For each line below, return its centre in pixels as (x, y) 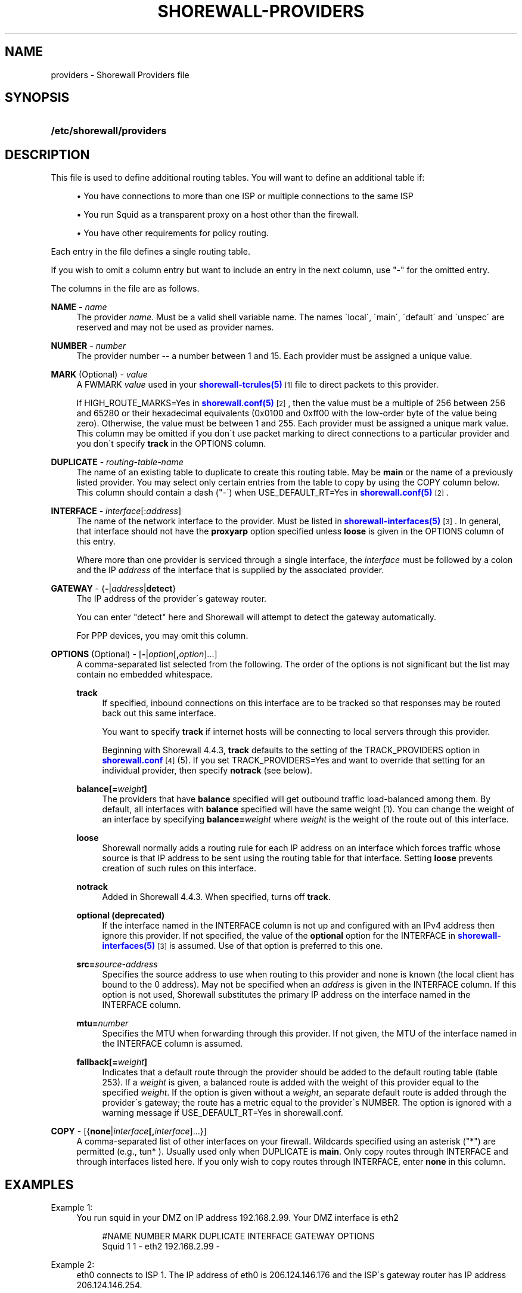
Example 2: (73, 1265)
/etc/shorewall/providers (109, 131)
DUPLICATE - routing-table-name (117, 462)
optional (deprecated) (121, 915)
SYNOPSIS (37, 98)
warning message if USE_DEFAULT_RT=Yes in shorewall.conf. (223, 1113)
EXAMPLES (39, 1184)
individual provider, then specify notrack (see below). (207, 771)
